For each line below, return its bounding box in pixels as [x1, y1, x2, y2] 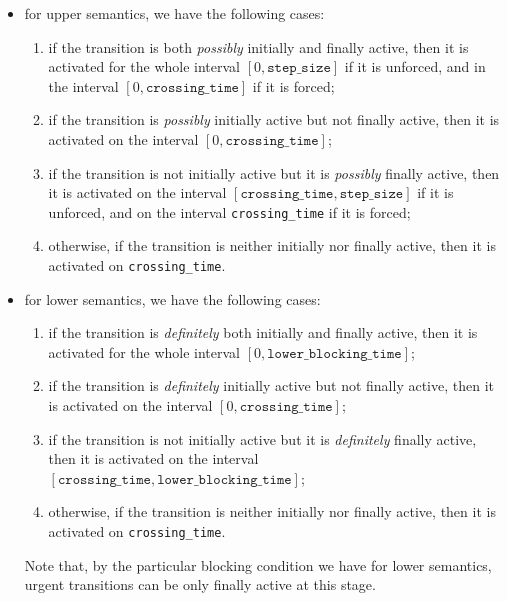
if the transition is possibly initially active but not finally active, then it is [48, 109, 500, 130]
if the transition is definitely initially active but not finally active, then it [48, 375, 495, 396]
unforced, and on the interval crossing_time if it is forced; [48, 201, 411, 222]
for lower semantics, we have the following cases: [24, 288, 321, 309]
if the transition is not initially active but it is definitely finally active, [48, 428, 477, 449]
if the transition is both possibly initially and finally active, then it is [48, 36, 469, 57]
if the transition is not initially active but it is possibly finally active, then [48, 162, 500, 183]
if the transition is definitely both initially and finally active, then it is [48, 322, 478, 343]
